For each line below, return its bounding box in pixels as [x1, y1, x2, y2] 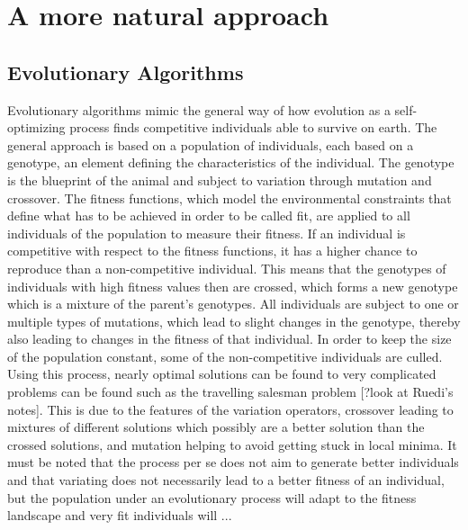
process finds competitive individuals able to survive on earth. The [69, 118, 437, 137]
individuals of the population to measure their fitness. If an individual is [7, 223, 406, 242]
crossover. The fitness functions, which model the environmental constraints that [7, 188, 452, 207]
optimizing [7, 118, 66, 137]
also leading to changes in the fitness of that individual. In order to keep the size [7, 329, 452, 348]
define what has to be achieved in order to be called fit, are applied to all [7, 206, 410, 225]
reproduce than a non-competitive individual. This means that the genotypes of [7, 258, 446, 277]
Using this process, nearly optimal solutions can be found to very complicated [7, 364, 436, 383]
